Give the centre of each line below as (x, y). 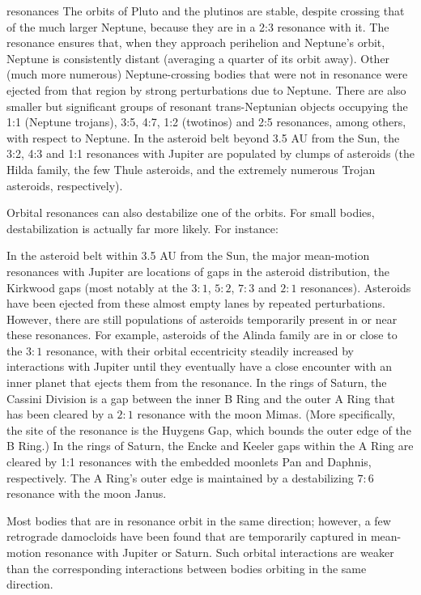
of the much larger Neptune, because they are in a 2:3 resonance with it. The (198, 26)
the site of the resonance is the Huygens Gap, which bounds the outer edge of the (209, 429)
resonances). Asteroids (356, 287)
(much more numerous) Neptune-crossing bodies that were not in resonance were (207, 74)
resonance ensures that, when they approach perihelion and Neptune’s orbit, (196, 42)
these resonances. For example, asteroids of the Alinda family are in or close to (202, 335)
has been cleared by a (60, 414)
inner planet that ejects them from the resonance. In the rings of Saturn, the (197, 382)
